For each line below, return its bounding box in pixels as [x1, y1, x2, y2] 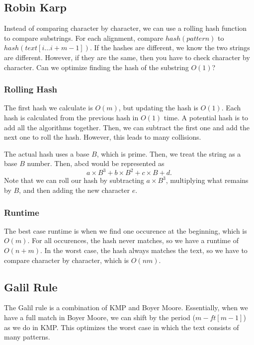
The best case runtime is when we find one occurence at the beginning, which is [4, 225, 247, 236]
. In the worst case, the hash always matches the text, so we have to [40, 245, 248, 256]
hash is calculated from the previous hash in [4, 112, 139, 122]
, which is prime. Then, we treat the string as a [96, 148, 241, 159]
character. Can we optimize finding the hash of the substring [4, 62, 189, 72]
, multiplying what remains [166, 175, 249, 185]
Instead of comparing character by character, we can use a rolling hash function [4, 23, 247, 33]
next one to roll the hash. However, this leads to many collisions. [4, 132, 201, 142]
